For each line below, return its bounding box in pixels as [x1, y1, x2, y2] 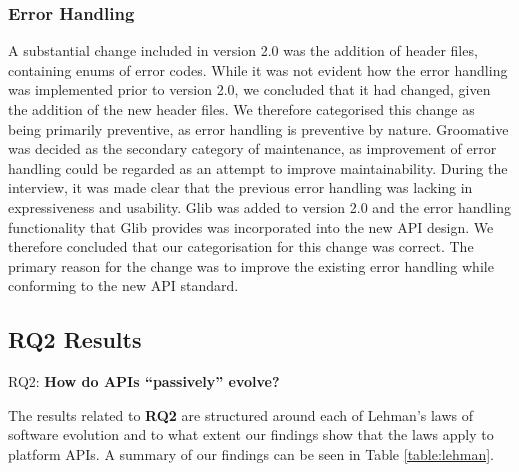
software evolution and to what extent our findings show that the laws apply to [8, 424, 494, 445]
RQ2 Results [8, 324, 142, 355]
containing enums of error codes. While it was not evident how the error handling [8, 59, 508, 80]
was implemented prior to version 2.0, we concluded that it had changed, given [8, 79, 491, 100]
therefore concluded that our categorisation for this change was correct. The [8, 236, 474, 257]
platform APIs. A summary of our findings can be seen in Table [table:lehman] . [8, 443, 495, 464]
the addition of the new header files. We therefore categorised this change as [8, 99, 475, 119]
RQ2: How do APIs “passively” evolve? [8, 371, 280, 392]
